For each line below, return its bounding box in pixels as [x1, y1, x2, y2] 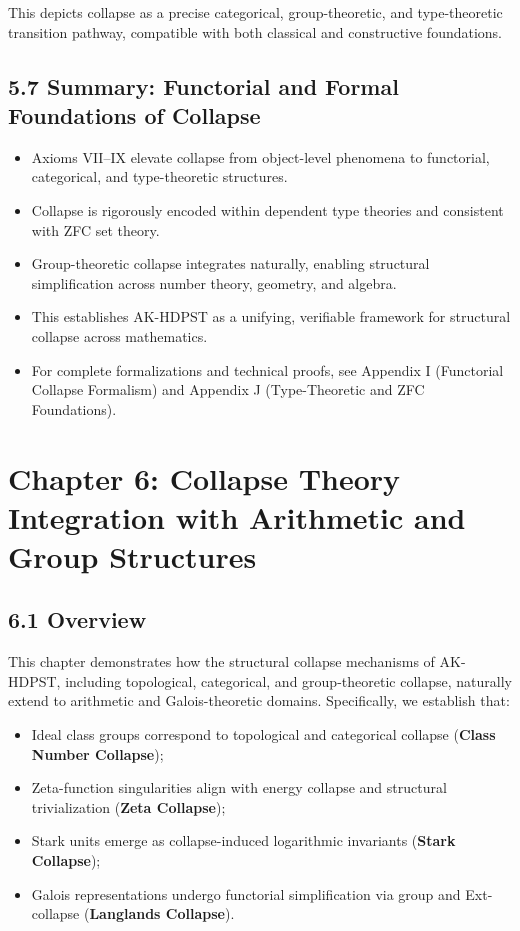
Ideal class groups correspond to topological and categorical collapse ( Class [31, 724, 496, 745]
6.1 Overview [8, 604, 147, 635]
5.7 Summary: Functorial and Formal [8, 70, 399, 101]
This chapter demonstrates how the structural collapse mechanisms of [8, 651, 435, 672]
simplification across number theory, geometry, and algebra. [31, 272, 397, 293]
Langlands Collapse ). [89, 903, 235, 924]
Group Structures [8, 535, 257, 576]
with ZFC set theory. [31, 219, 160, 240]
